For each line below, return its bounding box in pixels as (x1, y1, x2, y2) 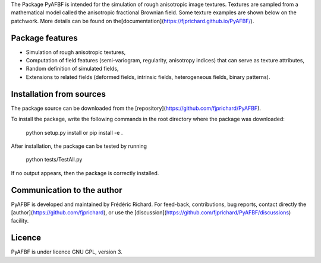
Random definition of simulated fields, (26, 65, 119, 72)
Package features (11, 33, 78, 43)
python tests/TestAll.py (26, 156, 83, 163)
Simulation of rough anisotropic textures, (26, 48, 126, 56)
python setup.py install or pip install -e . (26, 129, 123, 136)
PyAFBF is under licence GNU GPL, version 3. (11, 248, 123, 255)
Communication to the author (11, 185, 122, 195)
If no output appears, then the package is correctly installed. (11, 169, 159, 176)
